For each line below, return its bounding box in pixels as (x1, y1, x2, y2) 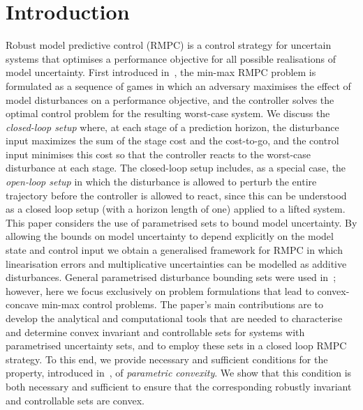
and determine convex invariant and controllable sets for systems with (6, 324, 305, 339)
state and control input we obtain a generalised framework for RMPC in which (6, 243, 343, 257)
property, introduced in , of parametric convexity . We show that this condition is (6, 365, 352, 380)
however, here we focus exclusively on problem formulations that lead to (6, 283, 314, 298)
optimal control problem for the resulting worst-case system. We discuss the (6, 106, 330, 121)
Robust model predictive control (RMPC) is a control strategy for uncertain (6, 38, 332, 52)
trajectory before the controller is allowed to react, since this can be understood (6, 188, 347, 202)
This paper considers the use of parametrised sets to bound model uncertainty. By (6, 215, 357, 229)
